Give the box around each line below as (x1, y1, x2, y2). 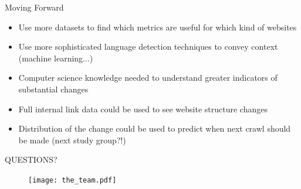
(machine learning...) (18, 51, 93, 64)
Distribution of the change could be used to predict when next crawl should (18, 122, 291, 135)
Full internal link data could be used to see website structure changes (18, 102, 268, 115)
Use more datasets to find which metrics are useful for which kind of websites (18, 20, 297, 33)
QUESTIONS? (5, 153, 58, 166)
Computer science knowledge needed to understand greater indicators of (18, 71, 278, 84)
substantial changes (18, 83, 89, 95)
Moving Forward (5, 1, 64, 13)
